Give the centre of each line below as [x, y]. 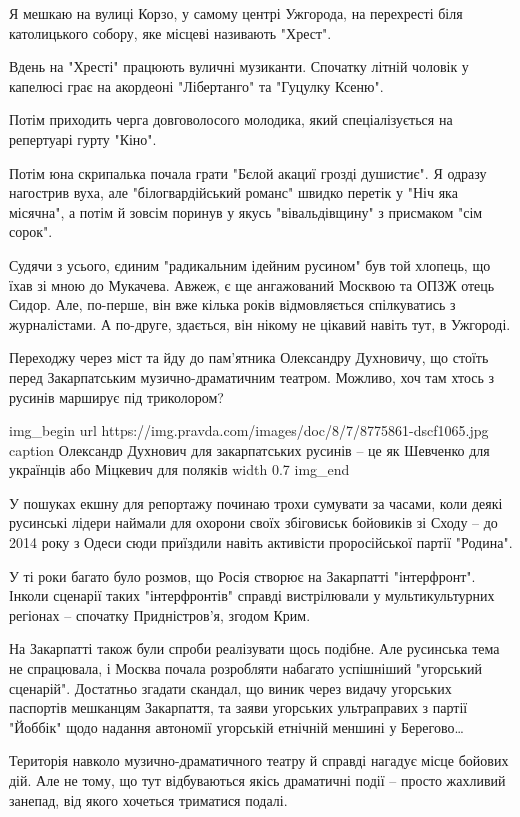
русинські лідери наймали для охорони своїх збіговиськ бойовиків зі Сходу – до [253, 522]
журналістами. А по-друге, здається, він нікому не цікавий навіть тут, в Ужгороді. [260, 323]
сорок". [31, 231]
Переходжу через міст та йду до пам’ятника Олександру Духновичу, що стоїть [249, 357]
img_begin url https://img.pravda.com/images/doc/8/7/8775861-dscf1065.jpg [249, 430]
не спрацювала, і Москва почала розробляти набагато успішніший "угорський [245, 668]
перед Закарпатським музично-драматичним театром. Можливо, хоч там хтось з [252, 376]
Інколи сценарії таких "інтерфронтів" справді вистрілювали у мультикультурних [252, 595]
